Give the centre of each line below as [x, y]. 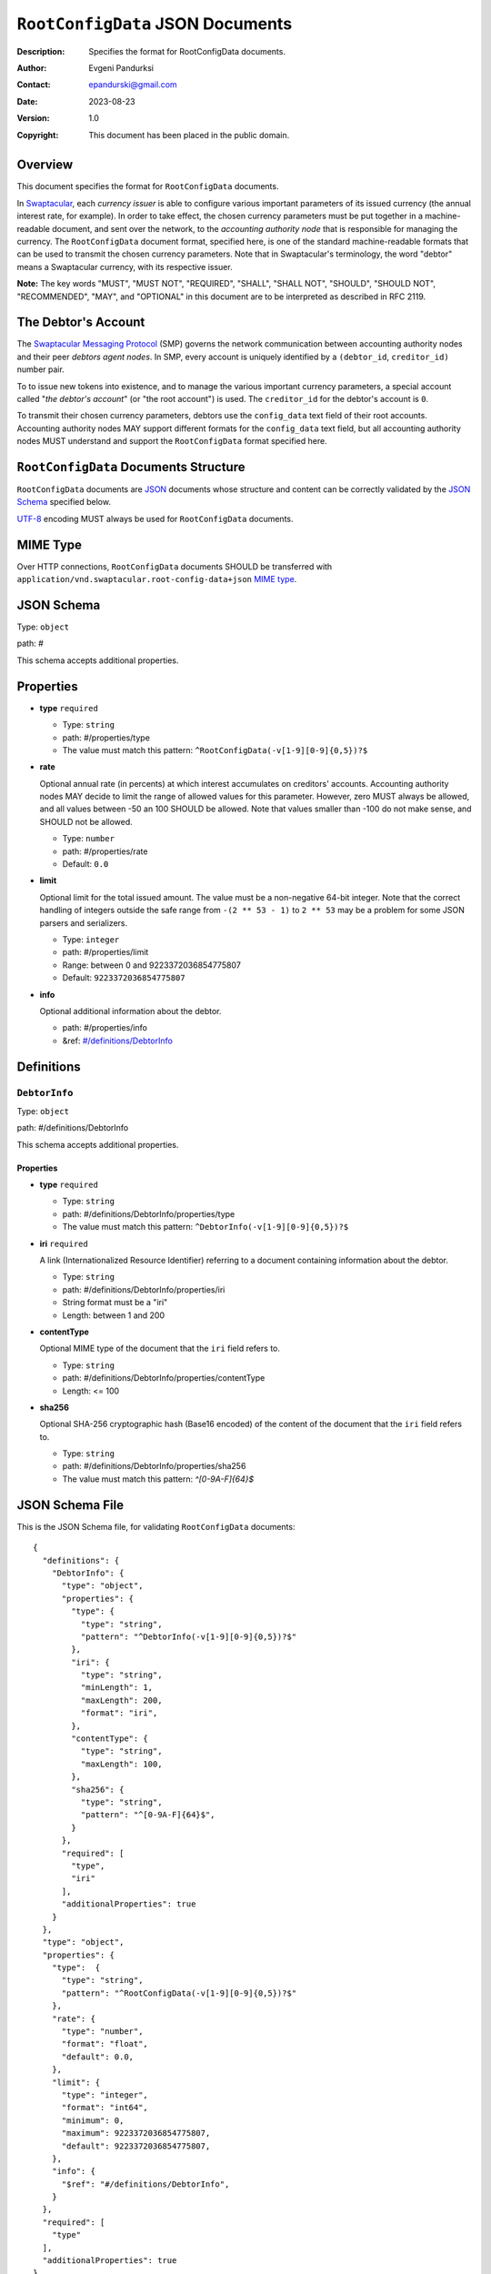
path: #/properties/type [106, 738]
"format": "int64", [105, 2108]
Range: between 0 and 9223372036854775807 [151, 965]
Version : [33, 118]
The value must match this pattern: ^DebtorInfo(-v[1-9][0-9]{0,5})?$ [205, 1227]
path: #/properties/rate [105, 851]
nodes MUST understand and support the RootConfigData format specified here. [172, 441]
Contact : [34, 85]
